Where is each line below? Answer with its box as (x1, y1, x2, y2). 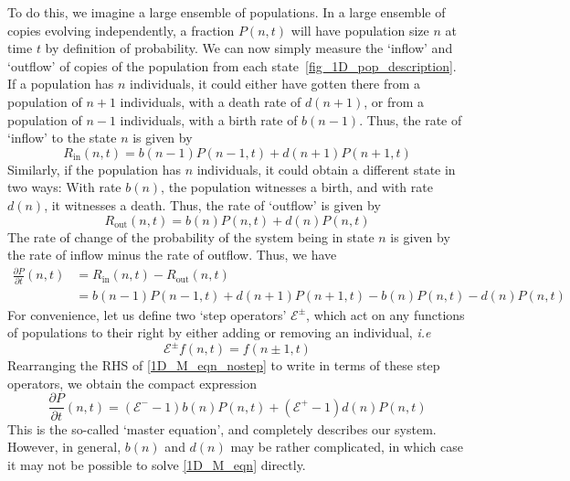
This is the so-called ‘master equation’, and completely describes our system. (7, 419, 437, 438)
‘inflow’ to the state (7, 128, 117, 147)
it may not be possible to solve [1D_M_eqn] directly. (7, 454, 306, 474)
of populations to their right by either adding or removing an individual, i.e (7, 323, 431, 342)
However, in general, (7, 437, 121, 456)
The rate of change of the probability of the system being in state (7, 227, 375, 246)
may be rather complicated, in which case (230, 437, 463, 456)
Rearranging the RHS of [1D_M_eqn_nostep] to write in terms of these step (7, 356, 440, 375)
